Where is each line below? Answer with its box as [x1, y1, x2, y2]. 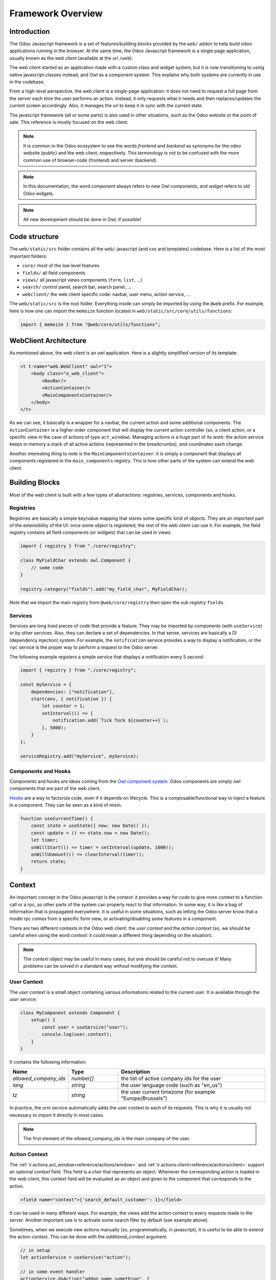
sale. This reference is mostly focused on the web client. [9, 119, 129, 125]
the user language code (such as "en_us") [121, 1082, 222, 1089]
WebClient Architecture [9, 336, 87, 345]
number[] [71, 1075, 94, 1082]
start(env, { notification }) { [31, 696, 112, 702]
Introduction [9, 27, 50, 36]
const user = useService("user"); [41, 1024, 128, 1030]
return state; [31, 859, 66, 865]
